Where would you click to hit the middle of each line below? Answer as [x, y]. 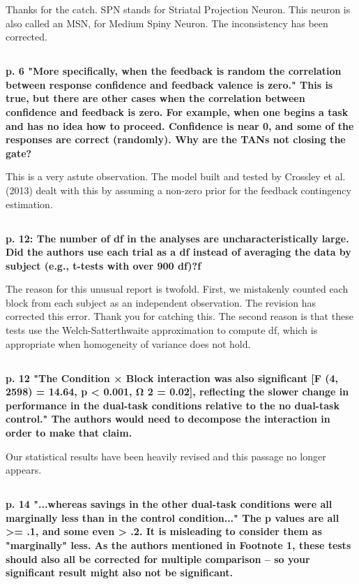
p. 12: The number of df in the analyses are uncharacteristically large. [177, 238]
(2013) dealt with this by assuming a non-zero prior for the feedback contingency [178, 190]
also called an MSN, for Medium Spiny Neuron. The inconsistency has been [167, 23]
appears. [24, 470]
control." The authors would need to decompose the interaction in [168, 419]
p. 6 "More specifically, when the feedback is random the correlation [174, 71]
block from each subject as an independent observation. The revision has [161, 302]
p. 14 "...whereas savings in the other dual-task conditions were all [169, 504]
